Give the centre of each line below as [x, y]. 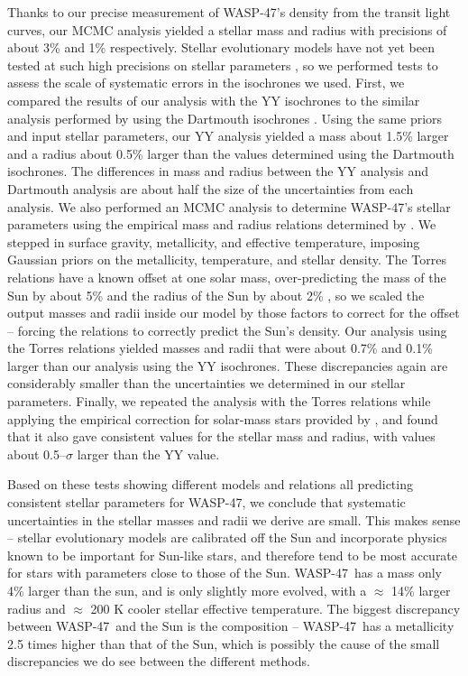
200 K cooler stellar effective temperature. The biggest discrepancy [275, 608]
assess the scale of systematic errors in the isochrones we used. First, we [206, 83]
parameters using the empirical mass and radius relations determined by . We [222, 224]
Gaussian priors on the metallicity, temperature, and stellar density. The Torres [227, 259]
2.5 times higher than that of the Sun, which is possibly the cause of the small [224, 643]
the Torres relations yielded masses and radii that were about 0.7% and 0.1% [220, 348]
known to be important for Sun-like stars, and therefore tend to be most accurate [233, 555]
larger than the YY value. [148, 454]
